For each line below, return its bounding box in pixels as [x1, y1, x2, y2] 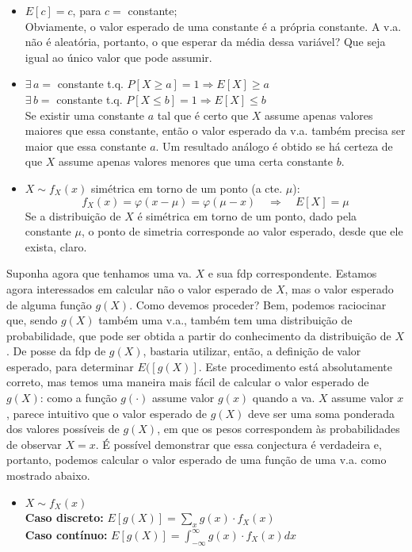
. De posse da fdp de [6, 343, 106, 359]
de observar [6, 435, 62, 452]
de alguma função [6, 296, 92, 312]
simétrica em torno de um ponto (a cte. [90, 179, 283, 196]
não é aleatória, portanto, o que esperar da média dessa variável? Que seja [25, 33, 386, 50]
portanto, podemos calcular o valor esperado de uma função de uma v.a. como [6, 451, 387, 468]
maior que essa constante [25, 137, 147, 154]
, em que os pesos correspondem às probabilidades [157, 420, 400, 437]
